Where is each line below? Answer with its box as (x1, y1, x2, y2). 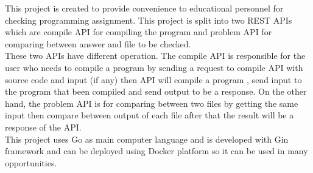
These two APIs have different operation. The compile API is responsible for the (5, 49, 306, 62)
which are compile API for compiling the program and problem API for (5, 25, 272, 38)
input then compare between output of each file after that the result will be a (5, 109, 294, 121)
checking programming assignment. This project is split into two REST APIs (5, 13, 292, 26)
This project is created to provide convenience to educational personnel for (5, 2, 284, 14)
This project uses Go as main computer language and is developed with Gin (5, 132, 289, 145)
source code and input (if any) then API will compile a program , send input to (5, 73, 302, 86)
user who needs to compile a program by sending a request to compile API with (5, 61, 303, 73)
